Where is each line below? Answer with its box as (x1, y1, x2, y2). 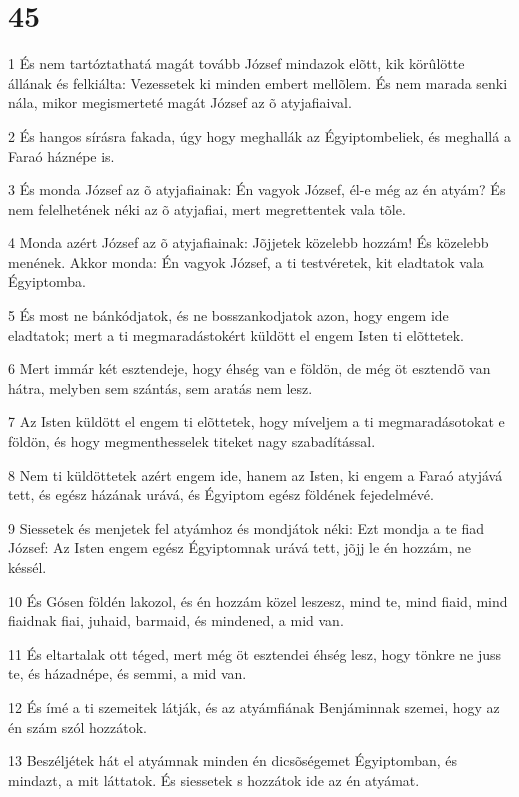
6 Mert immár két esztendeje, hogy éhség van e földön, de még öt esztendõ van (8, 358, 491, 379)
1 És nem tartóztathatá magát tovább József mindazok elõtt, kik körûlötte (8, 53, 465, 74)
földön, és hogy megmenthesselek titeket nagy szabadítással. (8, 431, 376, 452)
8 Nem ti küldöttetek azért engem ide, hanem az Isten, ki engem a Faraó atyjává (8, 464, 503, 485)
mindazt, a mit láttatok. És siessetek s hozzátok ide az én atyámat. (8, 769, 420, 790)
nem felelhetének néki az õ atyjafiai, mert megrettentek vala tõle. (8, 198, 406, 219)
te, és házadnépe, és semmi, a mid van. (8, 663, 247, 684)
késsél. (8, 557, 47, 577)
